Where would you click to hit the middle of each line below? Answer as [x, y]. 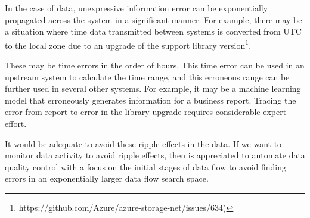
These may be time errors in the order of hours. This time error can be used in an [155, 65]
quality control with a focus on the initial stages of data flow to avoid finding [146, 166]
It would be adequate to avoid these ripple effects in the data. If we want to [143, 143]
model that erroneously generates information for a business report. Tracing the [151, 100]
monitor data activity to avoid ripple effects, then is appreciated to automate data [155, 155]
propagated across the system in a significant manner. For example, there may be [154, 19]
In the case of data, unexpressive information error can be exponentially [137, 8]
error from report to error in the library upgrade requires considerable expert [146, 112]
